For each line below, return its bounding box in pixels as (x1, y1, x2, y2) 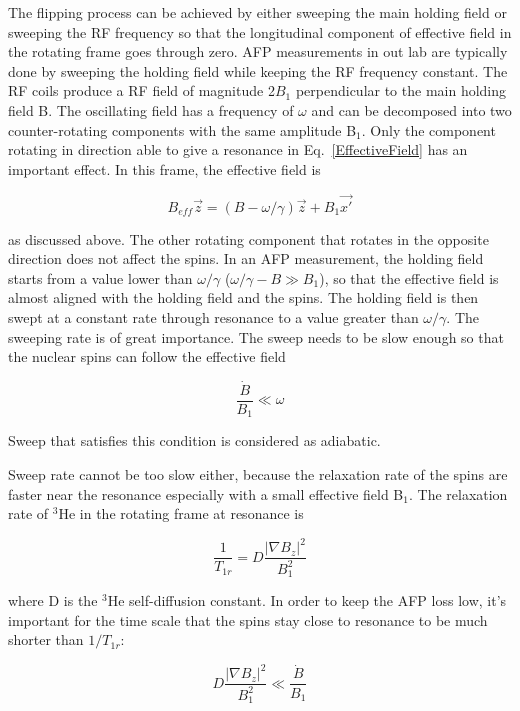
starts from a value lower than (8, 267, 193, 288)
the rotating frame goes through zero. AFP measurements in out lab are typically (8, 41, 508, 62)
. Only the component (361, 119, 496, 140)
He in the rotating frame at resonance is (58, 503, 304, 524)
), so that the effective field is (319, 267, 499, 288)
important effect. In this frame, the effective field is (8, 158, 321, 179)
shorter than (8, 629, 84, 650)
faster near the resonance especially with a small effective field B (8, 483, 404, 504)
